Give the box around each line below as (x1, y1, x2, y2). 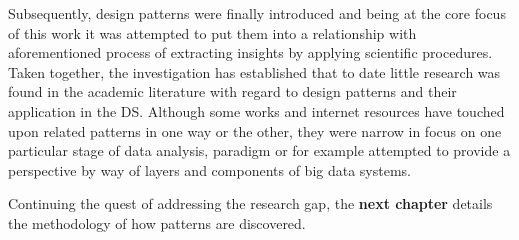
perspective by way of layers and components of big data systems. (8, 159, 412, 180)
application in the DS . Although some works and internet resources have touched (8, 100, 505, 121)
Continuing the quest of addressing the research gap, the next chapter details (8, 193, 493, 214)
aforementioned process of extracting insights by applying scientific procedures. (8, 42, 493, 63)
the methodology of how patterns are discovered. (8, 212, 306, 233)
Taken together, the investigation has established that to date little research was (8, 61, 501, 82)
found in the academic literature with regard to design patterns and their (8, 81, 457, 102)
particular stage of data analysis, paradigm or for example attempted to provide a (8, 140, 511, 161)
